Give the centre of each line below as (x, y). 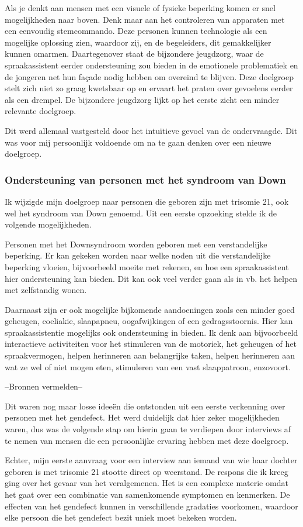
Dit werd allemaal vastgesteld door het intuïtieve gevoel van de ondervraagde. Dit (151, 130)
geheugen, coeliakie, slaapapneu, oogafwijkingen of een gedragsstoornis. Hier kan (149, 321)
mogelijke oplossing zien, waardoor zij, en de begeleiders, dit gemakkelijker (138, 42)
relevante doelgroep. (41, 111)
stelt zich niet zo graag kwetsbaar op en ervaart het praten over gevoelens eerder (149, 88)
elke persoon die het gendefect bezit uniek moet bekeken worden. (121, 517)
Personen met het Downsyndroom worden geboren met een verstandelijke (136, 244)
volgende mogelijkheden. (48, 224)
